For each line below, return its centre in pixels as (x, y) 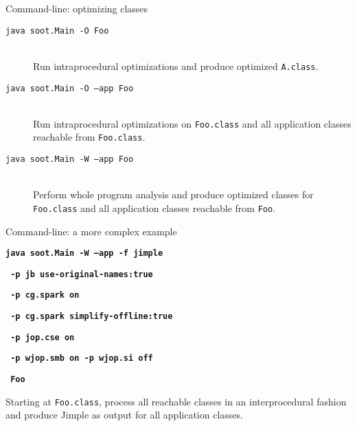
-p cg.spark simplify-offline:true (92, 317)
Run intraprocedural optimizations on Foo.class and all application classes (192, 123)
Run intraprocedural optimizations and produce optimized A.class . (176, 66)
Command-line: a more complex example (91, 231)
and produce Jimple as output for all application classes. (124, 415)
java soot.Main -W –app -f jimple (84, 253)
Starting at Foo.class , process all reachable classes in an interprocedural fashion (176, 401)
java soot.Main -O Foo (57, 31)
